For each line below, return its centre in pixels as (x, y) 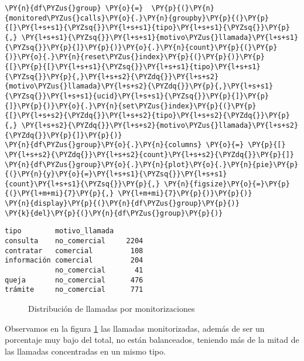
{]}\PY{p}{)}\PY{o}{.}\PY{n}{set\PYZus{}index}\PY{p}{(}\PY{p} (131, 106)
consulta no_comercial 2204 (74, 241)
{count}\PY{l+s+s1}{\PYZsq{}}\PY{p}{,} (82, 184)
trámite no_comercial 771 (74, 290)
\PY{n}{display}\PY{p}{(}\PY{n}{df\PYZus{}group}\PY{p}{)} (122, 204)
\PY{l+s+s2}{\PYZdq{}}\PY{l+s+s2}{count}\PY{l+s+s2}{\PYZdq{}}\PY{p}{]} (149, 154)
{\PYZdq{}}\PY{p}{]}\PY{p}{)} (64, 135)
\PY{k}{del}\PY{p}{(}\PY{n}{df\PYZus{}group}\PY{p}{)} (114, 213)
